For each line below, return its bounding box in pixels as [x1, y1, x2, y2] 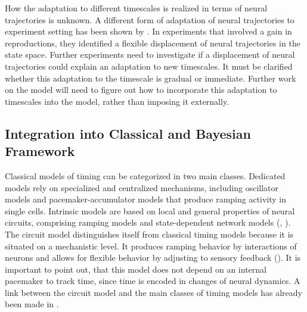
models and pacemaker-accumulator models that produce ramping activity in [5, 193, 287, 205]
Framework [5, 142, 75, 160]
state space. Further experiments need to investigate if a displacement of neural [5, 48, 295, 61]
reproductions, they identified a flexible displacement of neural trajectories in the [5, 36, 300, 49]
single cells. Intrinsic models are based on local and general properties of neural [5, 204, 295, 217]
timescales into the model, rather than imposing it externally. [5, 95, 230, 107]
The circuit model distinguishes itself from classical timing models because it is [5, 227, 294, 240]
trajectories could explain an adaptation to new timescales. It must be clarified [5, 60, 293, 72]
